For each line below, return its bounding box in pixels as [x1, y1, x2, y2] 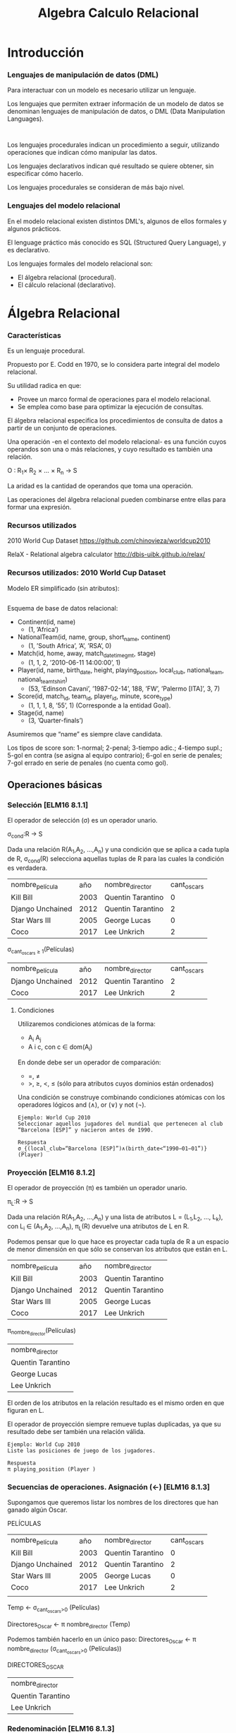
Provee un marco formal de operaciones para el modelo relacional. [17, 395, 211, 404]
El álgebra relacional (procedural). [17, 273, 116, 281]
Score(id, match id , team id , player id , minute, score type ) [17, 691, 173, 702]
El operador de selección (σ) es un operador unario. [7, 816, 158, 825]
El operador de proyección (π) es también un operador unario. [7, 1184, 188, 1192]
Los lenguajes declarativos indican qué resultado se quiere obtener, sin [7, 162, 214, 170]
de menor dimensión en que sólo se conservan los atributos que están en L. [7, 1245, 228, 1253]
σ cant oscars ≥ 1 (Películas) [7, 945, 75, 956]
